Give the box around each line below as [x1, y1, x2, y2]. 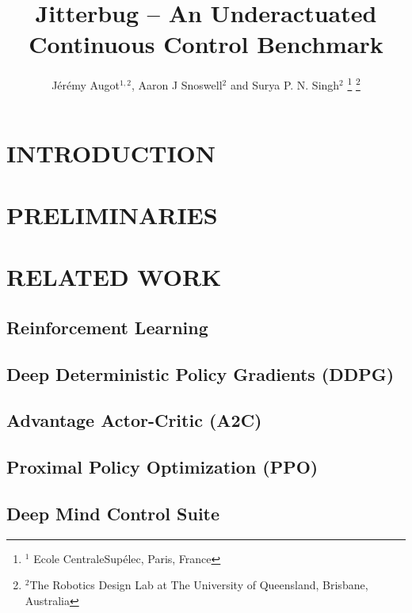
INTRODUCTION [6, 136, 216, 169]
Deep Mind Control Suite [6, 501, 220, 526]
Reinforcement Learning [6, 314, 208, 339]
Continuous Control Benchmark [29, 28, 383, 60]
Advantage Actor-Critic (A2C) [6, 408, 262, 432]
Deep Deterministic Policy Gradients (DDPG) [6, 361, 395, 386]
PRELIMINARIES [6, 198, 218, 230]
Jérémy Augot [51, 76, 120, 93]
